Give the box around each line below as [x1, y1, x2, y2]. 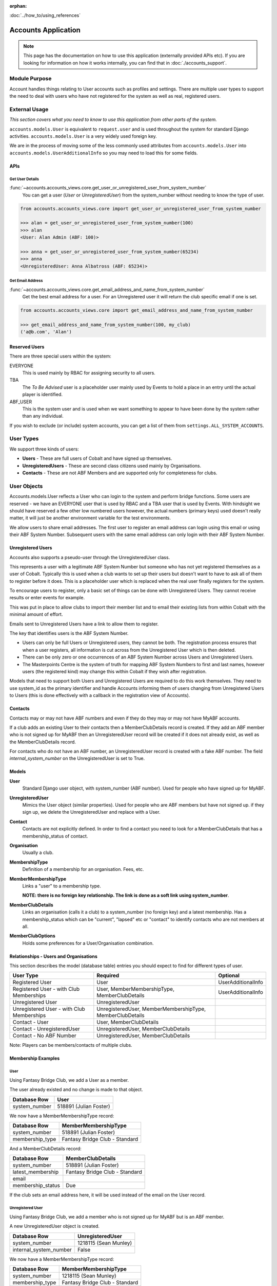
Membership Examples [9, 1055, 60, 1062]
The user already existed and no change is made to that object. [9, 1086, 143, 1093]
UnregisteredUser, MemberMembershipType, [96, 1006, 206, 1013]
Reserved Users [9, 344, 45, 350]
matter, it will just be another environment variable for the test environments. [9, 515, 171, 521]
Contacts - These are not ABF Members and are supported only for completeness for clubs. [22, 470, 217, 476]
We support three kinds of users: [9, 445, 79, 452]
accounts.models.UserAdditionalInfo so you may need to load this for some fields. [9, 150, 198, 156]
